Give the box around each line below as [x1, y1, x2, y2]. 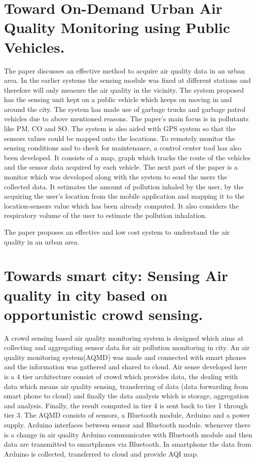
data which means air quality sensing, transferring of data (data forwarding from [4, 381, 248, 391]
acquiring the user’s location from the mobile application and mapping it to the [4, 191, 245, 201]
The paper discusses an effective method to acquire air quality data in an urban [4, 65, 245, 75]
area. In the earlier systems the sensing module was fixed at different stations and [4, 75, 251, 85]
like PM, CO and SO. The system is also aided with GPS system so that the [4, 123, 236, 134]
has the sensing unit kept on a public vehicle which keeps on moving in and [4, 94, 232, 105]
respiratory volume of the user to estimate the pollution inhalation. [4, 210, 207, 220]
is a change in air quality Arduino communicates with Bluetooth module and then [4, 429, 253, 439]
